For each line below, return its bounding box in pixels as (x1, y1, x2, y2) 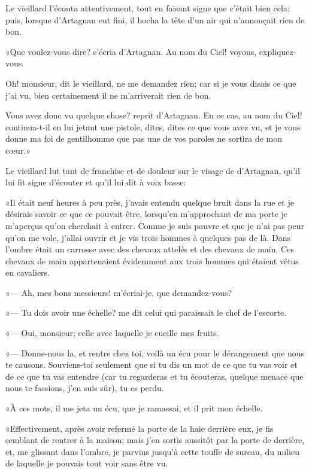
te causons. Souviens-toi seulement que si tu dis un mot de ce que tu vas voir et (5, 358, 298, 371)
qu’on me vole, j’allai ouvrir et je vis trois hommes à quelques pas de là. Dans (5, 231, 290, 243)
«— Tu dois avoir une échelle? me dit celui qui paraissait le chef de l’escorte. (5, 306, 286, 319)
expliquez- (259, 45, 296, 57)
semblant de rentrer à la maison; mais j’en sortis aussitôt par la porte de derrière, (5, 434, 305, 446)
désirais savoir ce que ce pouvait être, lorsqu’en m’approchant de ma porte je (5, 207, 288, 220)
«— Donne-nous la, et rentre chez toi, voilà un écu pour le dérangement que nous (5, 346, 305, 359)
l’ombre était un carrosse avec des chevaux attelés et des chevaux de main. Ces (5, 243, 294, 255)
